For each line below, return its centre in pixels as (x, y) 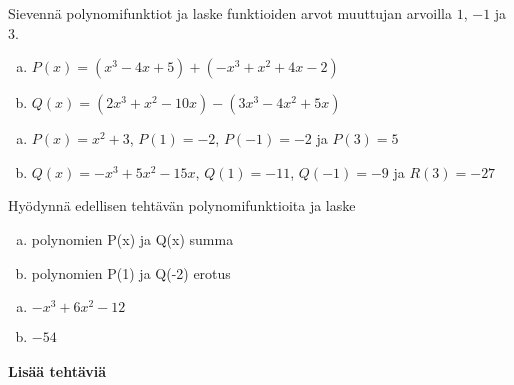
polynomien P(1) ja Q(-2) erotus (131, 272)
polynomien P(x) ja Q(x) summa (132, 238)
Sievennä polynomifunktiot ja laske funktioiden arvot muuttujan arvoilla (230, 13)
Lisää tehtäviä (57, 370)
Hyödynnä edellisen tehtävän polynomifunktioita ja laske (182, 205)
